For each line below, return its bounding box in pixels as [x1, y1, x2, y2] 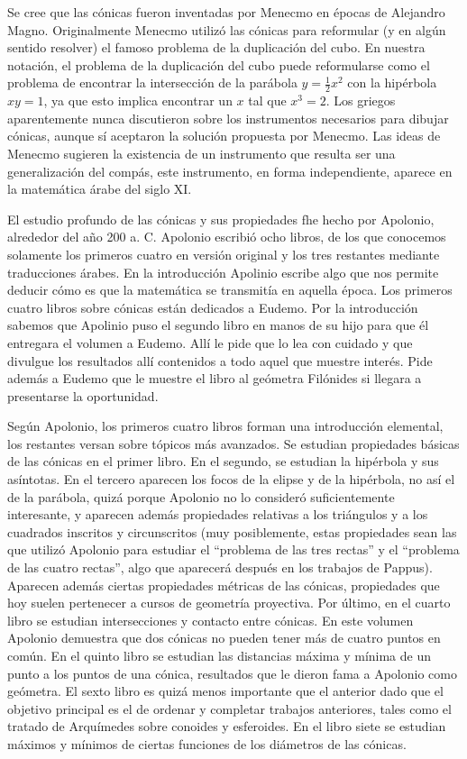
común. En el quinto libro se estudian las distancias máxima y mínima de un [7, 646, 432, 665]
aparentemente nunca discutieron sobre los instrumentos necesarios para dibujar [7, 108, 449, 127]
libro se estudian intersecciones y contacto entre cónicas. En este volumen [7, 610, 414, 629]
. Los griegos [325, 91, 396, 110]
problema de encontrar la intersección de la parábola [7, 73, 298, 92]
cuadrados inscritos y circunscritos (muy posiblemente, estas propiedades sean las [7, 522, 457, 541]
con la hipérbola [347, 73, 437, 92]
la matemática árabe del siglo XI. [7, 179, 192, 198]
